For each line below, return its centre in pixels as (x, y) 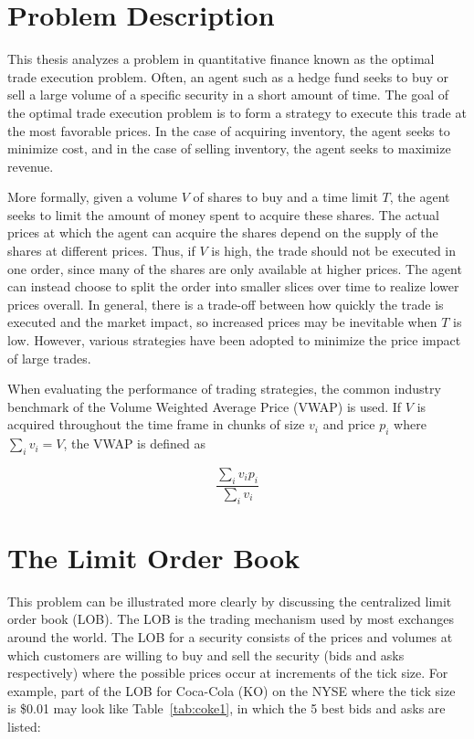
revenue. (31, 166)
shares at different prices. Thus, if (101, 251)
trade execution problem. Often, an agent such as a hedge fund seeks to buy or (228, 76)
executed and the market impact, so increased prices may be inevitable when (222, 322)
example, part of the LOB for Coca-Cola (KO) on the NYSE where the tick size (232, 690)
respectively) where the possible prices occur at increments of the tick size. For (228, 673)
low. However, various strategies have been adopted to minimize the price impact (234, 340)
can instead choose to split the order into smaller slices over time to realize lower (233, 286)
